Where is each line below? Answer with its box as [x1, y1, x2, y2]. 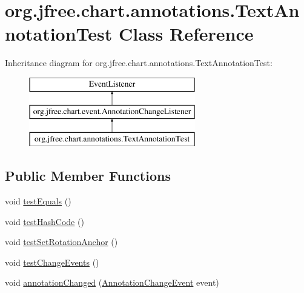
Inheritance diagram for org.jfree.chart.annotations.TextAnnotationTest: [5, 56, 273, 69]
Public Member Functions [5, 166, 171, 185]
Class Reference [119, 21, 254, 46]
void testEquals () [5, 195, 71, 207]
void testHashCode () [5, 215, 84, 227]
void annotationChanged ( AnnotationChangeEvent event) [5, 276, 219, 289]
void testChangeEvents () [5, 255, 99, 268]
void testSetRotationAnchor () [5, 235, 118, 248]
